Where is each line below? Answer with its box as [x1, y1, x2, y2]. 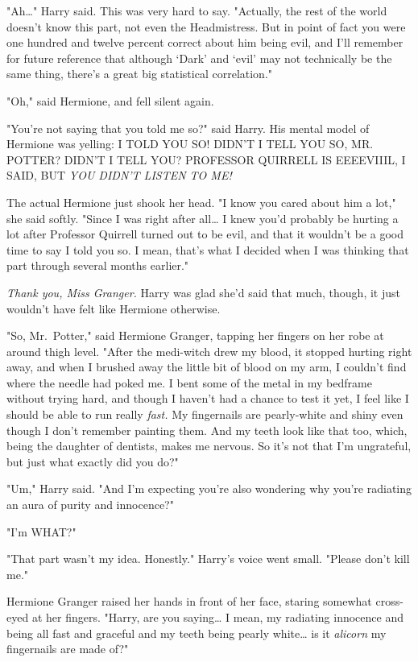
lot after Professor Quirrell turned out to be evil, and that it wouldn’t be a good [6, 225, 404, 242]
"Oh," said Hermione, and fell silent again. [6, 92, 214, 109]
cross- [375, 593, 404, 610]
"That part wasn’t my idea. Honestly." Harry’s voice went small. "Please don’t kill [6, 550, 410, 567]
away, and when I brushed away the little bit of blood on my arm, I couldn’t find [6, 358, 407, 375]
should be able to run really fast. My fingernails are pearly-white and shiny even [6, 406, 404, 423]
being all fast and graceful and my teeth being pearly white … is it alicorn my [6, 624, 387, 641]
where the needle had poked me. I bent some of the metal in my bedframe [6, 374, 372, 391]
